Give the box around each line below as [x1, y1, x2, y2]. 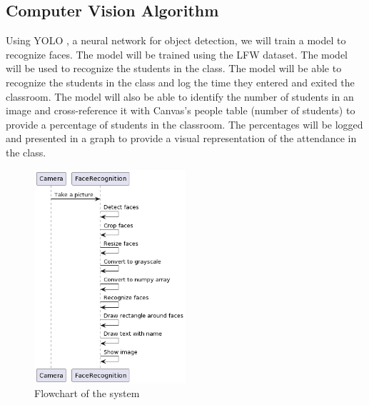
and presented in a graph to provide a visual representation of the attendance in [6, 131, 357, 146]
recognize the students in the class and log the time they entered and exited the [6, 74, 355, 89]
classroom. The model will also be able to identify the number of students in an [6, 89, 354, 104]
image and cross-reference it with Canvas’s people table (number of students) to [6, 103, 355, 118]
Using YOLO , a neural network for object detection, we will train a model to [6, 33, 346, 48]
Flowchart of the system [34, 386, 140, 401]
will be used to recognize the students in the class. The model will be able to [6, 61, 342, 76]
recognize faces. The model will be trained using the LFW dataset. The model [6, 46, 348, 61]
